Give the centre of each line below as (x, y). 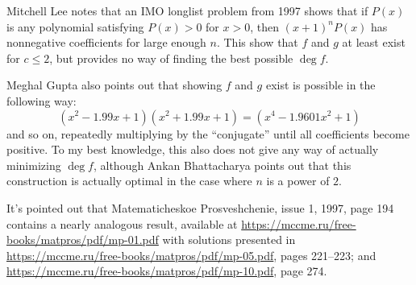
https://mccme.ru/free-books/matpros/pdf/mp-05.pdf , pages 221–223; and (191, 255)
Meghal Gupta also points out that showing (114, 85)
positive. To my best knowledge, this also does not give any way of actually (193, 149)
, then (264, 26)
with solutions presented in (229, 240)
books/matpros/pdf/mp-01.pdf (83, 240)
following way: (42, 100)
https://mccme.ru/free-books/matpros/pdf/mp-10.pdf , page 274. (167, 271)
